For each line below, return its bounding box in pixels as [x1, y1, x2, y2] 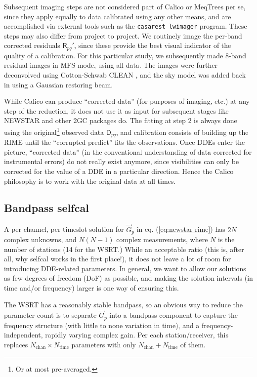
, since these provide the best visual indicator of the [74, 40, 231, 50]
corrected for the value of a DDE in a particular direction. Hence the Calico [4, 166, 234, 176]
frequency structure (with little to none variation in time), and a [4, 320, 200, 330]
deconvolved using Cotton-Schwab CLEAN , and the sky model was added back [4, 70, 246, 80]
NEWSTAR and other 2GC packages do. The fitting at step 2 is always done [4, 115, 237, 126]
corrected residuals [4, 40, 60, 50]
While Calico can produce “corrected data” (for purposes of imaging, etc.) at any [4, 96, 250, 106]
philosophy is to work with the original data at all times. [4, 175, 176, 186]
